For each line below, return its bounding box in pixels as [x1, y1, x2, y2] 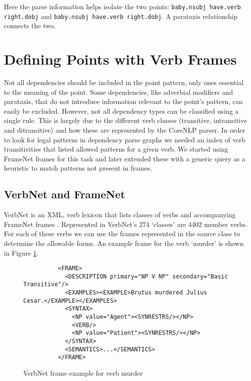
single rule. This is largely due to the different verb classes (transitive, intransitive [4, 115, 247, 125]
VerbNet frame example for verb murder [23, 368, 143, 378]
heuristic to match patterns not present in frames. [4, 163, 152, 173]
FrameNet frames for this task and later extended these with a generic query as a [4, 153, 246, 163]
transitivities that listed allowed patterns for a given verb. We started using [4, 144, 228, 154]
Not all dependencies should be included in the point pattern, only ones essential [4, 77, 244, 87]
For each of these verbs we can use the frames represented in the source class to [4, 228, 240, 239]
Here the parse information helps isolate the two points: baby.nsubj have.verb [4, 1, 241, 11]
